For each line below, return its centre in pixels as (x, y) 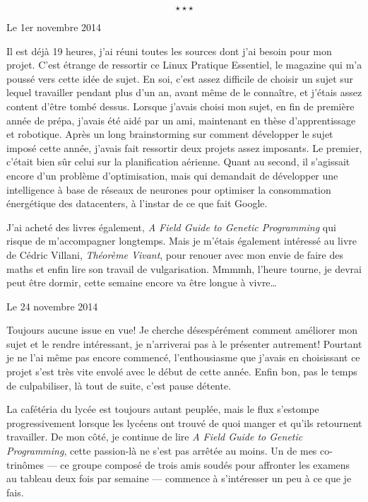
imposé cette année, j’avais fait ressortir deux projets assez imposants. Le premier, (184, 147)
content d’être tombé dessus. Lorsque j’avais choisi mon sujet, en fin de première (180, 106)
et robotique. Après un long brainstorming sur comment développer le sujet (170, 134)
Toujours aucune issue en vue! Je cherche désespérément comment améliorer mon (182, 330)
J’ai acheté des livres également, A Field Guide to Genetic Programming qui (171, 227)
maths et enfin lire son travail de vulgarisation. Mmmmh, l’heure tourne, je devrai (184, 268)
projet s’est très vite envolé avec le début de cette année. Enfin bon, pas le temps (182, 372)
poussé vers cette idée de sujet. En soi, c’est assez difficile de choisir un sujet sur (180, 78)
